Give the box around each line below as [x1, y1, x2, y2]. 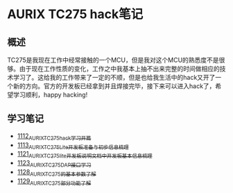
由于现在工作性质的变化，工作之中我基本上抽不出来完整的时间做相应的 [19, 65, 220, 73]
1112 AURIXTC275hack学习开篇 [17, 131, 92, 142]
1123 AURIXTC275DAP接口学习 [17, 159, 92, 169]
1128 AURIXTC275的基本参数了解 [17, 168, 96, 178]
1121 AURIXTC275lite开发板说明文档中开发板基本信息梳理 [17, 150, 153, 160]
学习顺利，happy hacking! [12, 91, 88, 99]
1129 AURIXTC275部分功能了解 [17, 176, 92, 187]
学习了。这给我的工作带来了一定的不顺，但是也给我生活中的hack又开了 [12, 74, 216, 81]
